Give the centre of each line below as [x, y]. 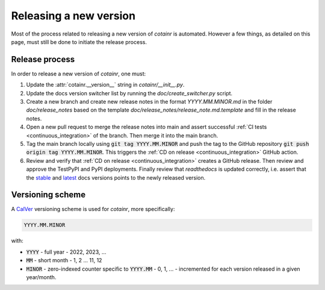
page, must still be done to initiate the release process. [79, 42]
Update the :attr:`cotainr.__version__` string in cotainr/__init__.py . [105, 85]
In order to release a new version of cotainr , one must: [79, 74]
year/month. [41, 277]
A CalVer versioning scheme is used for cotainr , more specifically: [93, 209]
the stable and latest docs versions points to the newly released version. [116, 177]
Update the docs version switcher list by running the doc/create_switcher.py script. [129, 93]
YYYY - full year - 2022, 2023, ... [66, 252]
